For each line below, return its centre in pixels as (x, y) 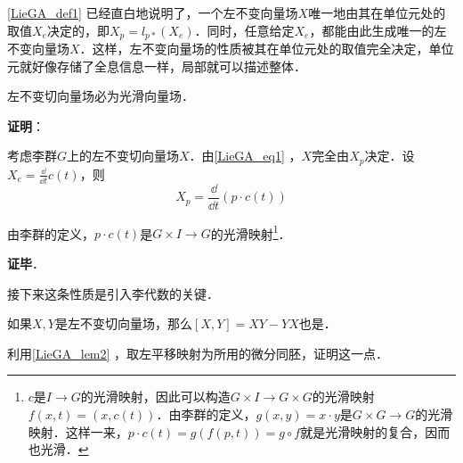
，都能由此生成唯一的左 (378, 30)
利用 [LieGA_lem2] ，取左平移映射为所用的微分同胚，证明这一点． (198, 353)
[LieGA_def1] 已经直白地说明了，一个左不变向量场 (153, 12)
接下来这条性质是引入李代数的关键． (113, 293)
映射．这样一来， (78, 431)
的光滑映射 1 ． (251, 232)
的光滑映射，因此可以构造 (155, 397)
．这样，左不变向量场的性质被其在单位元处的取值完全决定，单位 (267, 49)
